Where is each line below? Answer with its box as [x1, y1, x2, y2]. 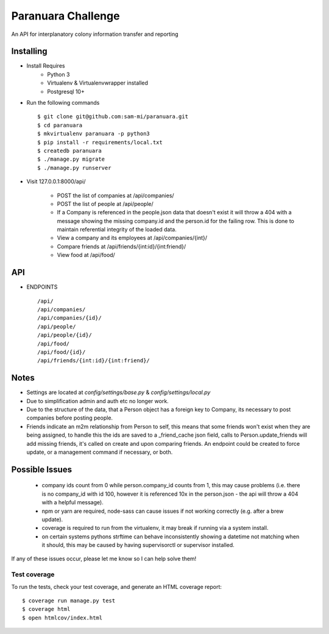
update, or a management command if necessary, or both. [26, 448, 173, 456]
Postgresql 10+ [47, 88, 85, 95]
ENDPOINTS [26, 283, 58, 291]
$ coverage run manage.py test [22, 597, 116, 604]
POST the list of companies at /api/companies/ [57, 192, 174, 199]
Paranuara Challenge [11, 9, 120, 23]
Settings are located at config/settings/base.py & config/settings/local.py [26, 389, 211, 396]
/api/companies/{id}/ [37, 314, 102, 322]
